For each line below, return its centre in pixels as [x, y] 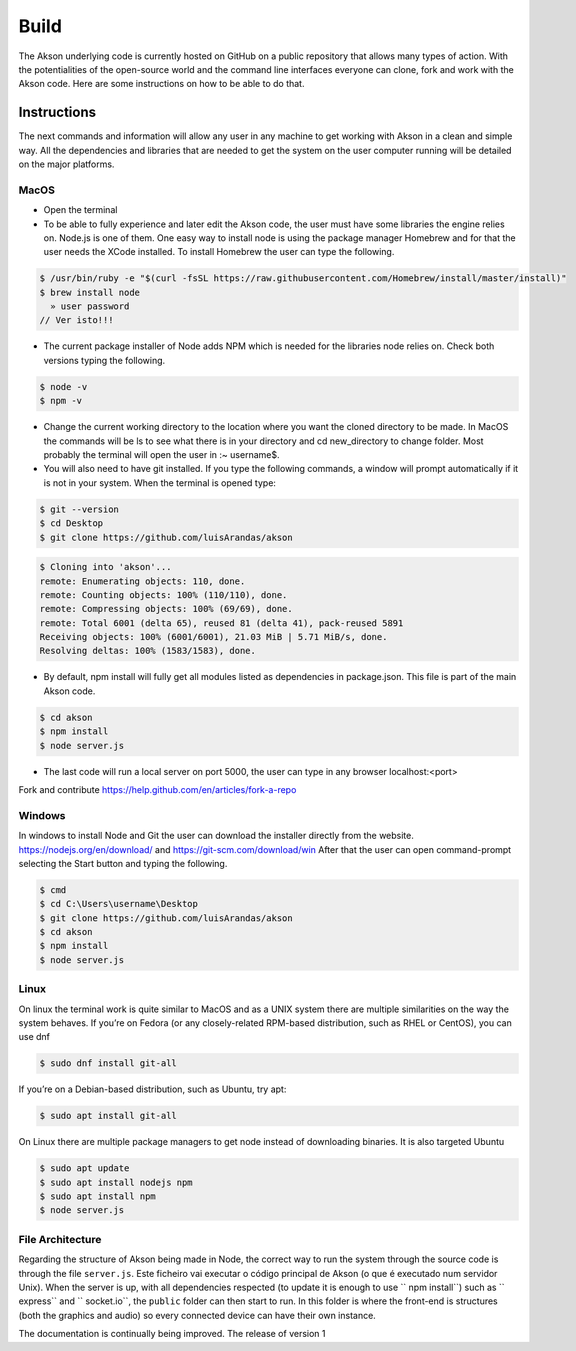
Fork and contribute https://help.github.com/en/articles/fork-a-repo [157, 789]
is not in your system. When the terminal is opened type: [160, 482]
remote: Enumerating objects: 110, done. [142, 581]
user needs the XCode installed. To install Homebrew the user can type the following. [219, 252]
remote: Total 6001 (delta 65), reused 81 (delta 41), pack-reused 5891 [221, 623]
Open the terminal [80, 210]
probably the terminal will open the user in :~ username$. [161, 454]
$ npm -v [61, 401]
